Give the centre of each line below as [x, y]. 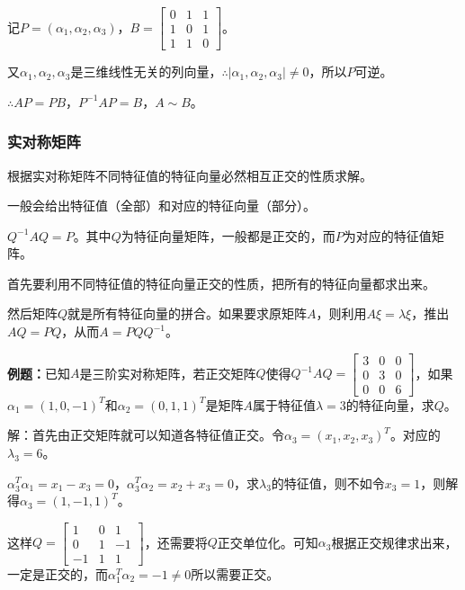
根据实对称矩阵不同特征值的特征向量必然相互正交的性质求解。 [190, 175]
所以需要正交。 [235, 573]
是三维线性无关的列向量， [146, 72]
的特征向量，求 [390, 404]
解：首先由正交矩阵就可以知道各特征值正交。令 [146, 435]
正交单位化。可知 [268, 542]
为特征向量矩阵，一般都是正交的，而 [228, 235]
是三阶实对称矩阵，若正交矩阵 [168, 373]
